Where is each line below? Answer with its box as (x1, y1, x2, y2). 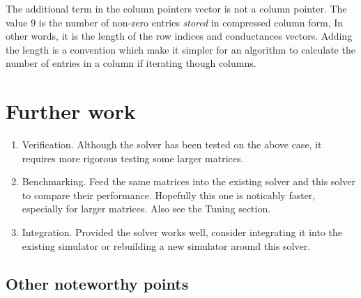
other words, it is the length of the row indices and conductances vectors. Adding (6, 29, 353, 43)
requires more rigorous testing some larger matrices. (22, 150, 244, 165)
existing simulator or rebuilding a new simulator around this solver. (22, 238, 311, 253)
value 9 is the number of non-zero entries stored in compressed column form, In (6, 15, 344, 29)
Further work (6, 97, 136, 125)
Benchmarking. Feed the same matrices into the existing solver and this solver (22, 174, 355, 189)
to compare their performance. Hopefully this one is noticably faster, (22, 187, 316, 202)
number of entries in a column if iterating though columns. (6, 56, 256, 70)
